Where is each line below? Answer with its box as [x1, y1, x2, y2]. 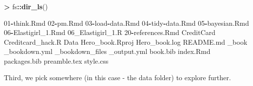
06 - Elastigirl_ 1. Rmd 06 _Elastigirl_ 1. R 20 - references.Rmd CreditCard [4, 27, 215, 37]
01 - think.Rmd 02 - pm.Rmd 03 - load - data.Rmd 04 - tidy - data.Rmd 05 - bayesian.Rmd [4, 17, 249, 28]
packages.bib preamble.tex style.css [4, 55, 109, 66]
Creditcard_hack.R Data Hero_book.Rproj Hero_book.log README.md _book [4, 36, 248, 47]
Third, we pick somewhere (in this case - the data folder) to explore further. [4, 72, 231, 82]
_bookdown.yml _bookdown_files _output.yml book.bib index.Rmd [4, 46, 211, 56]
